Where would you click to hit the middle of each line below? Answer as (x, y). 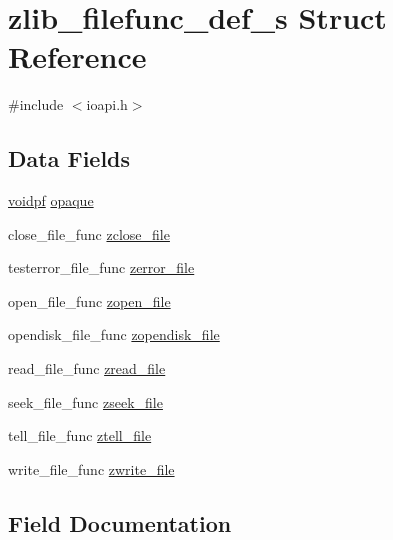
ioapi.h (107, 104)
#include (36, 104)
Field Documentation (120, 522)
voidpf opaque (51, 200)
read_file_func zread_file (87, 368)
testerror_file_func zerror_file (101, 267)
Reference (77, 56)
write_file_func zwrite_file (91, 468)
